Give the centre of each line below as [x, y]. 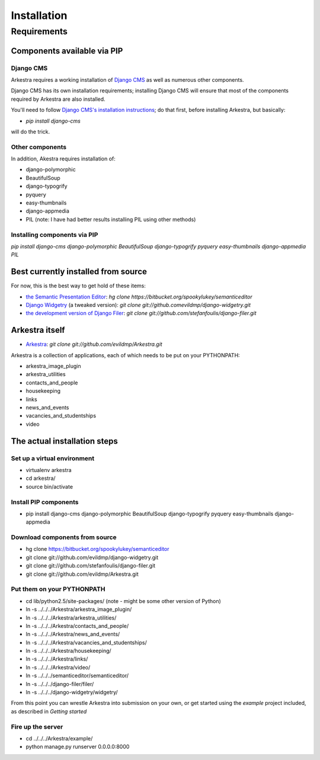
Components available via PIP [67, 51]
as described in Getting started [49, 711]
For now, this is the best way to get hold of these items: [79, 286]
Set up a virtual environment [53, 458]
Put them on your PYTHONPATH [58, 589]
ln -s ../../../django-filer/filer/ [60, 684]
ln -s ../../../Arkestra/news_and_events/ [73, 634]
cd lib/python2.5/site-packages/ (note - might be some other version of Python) [124, 601]
